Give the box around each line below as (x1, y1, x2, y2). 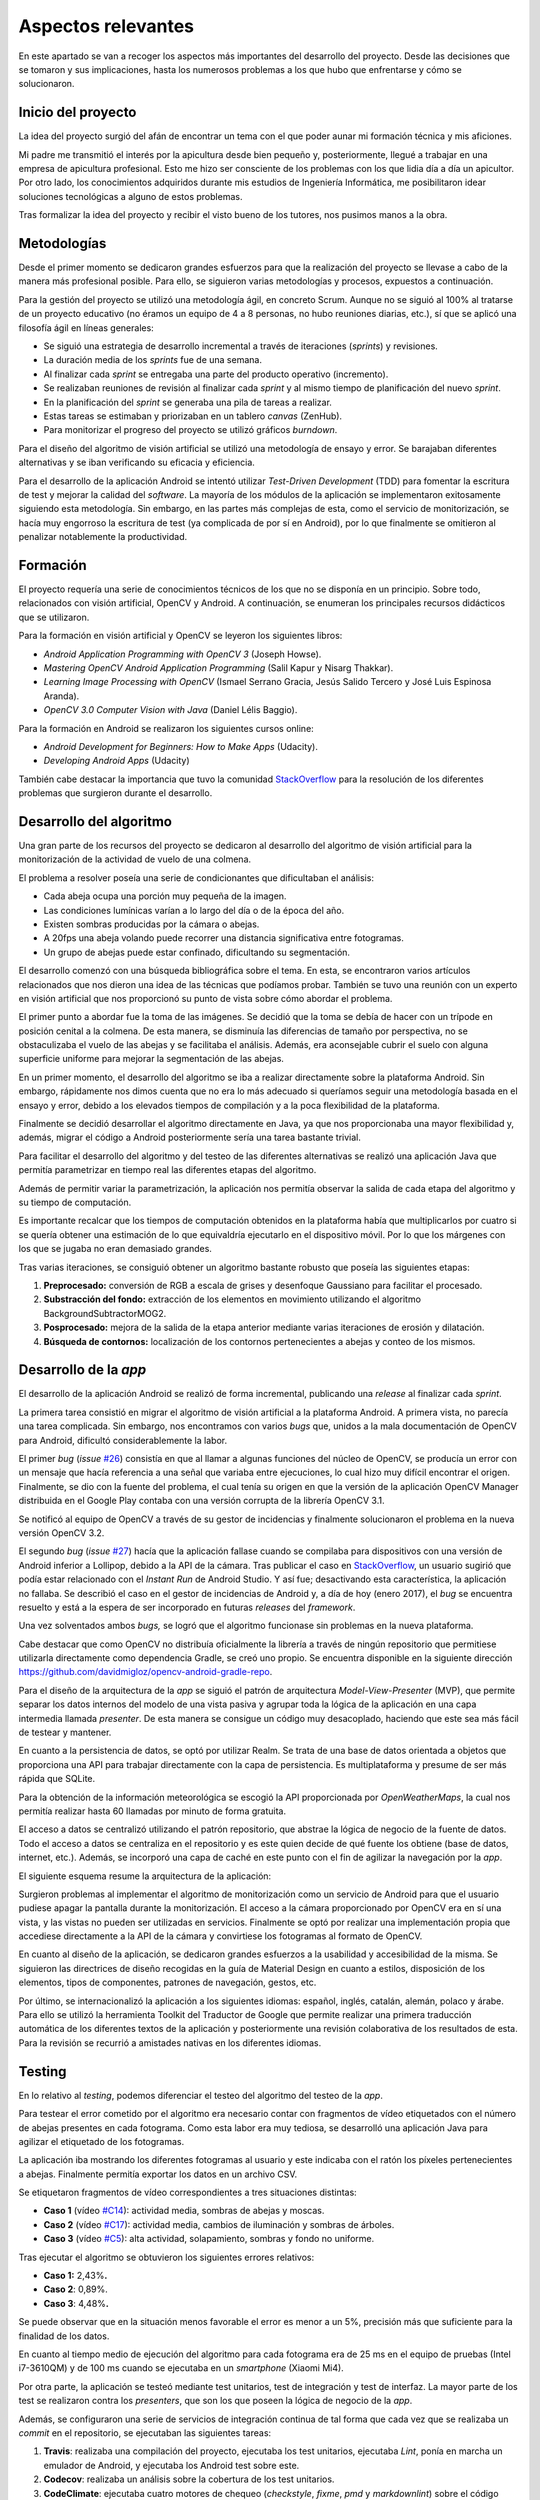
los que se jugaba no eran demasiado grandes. (18, 1243, 212, 1255)
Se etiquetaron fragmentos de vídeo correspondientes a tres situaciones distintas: (18, 2186, 357, 2199)
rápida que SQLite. (18, 1773, 96, 1785)
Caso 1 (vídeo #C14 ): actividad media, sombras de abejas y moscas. (43, 2205, 325, 2217)
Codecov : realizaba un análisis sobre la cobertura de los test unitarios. (43, 2473, 335, 2485)
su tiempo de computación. (18, 1196, 132, 1208)
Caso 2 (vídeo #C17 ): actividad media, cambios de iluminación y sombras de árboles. (43, 2218, 395, 2230)
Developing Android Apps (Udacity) (43, 755, 190, 767)
